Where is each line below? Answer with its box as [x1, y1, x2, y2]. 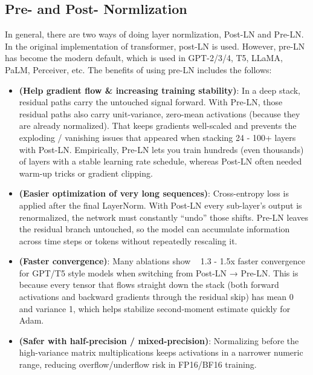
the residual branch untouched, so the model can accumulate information [19, 223, 290, 235]
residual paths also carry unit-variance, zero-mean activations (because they [19, 107, 300, 120]
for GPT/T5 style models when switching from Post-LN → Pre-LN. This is [19, 266, 298, 279]
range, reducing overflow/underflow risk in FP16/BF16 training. [19, 358, 257, 371]
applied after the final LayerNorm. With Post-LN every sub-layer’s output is [19, 198, 302, 211]
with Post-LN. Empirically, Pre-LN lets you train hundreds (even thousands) [19, 143, 304, 155]
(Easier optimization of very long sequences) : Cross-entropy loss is [19, 187, 289, 200]
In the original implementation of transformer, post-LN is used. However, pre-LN [5, 39, 305, 52]
